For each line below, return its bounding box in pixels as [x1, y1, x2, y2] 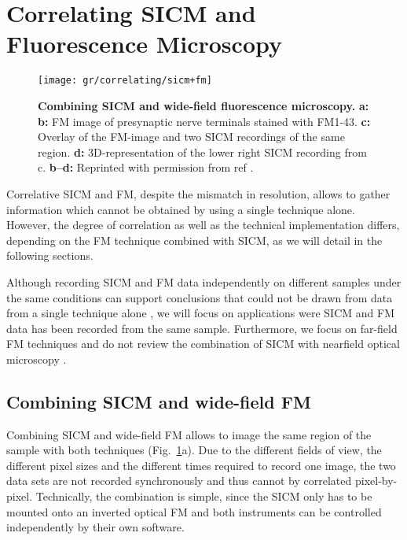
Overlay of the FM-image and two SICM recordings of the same [38, 128, 345, 145]
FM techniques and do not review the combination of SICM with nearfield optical [6, 335, 400, 352]
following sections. [6, 247, 93, 264]
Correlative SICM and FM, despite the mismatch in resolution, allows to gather [6, 185, 390, 202]
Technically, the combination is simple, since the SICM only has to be [35, 488, 372, 505]
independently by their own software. [6, 519, 185, 535]
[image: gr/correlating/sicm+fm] [38, 75, 212, 87]
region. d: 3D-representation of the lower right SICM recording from [38, 143, 367, 160]
